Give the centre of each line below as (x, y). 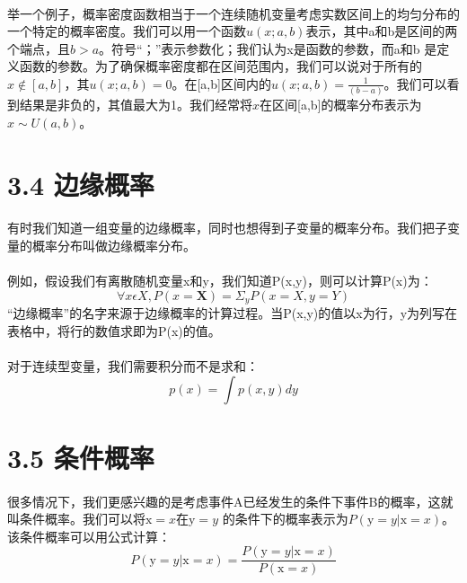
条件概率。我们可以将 (82, 519)
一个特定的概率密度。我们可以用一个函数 (127, 31)
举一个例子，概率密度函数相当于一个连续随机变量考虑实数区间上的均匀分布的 (233, 13)
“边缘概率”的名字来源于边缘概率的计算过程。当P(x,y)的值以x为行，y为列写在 (233, 313)
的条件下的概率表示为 (285, 519)
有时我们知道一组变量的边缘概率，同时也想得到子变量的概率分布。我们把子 (227, 228)
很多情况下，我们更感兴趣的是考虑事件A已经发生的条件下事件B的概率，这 (224, 501)
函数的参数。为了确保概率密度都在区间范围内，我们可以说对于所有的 (220, 66)
